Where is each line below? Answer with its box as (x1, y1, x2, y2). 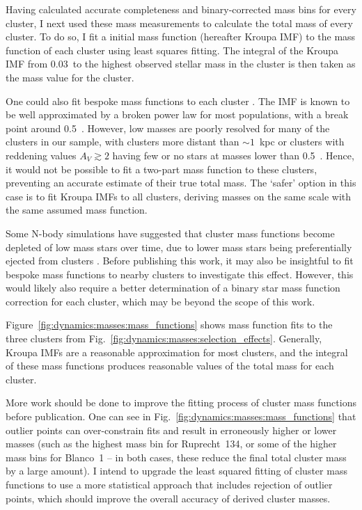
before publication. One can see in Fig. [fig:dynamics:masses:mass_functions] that (6, 409, 356, 424)
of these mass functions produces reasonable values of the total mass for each (6, 358, 334, 373)
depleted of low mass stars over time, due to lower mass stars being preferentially (6, 239, 352, 254)
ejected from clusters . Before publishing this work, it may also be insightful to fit (6, 253, 354, 268)
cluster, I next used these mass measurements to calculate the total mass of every (6, 15, 353, 30)
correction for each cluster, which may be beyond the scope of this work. (6, 294, 315, 308)
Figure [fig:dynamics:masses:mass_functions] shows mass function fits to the (6, 317, 333, 332)
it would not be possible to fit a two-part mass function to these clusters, (6, 161, 317, 176)
